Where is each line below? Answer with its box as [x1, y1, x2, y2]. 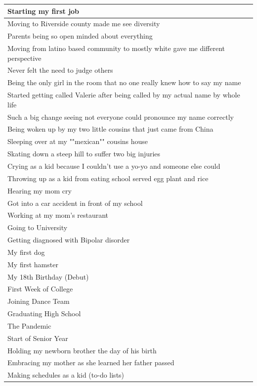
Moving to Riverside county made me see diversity [7, 18, 160, 29]
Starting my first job [7, 5, 80, 16]
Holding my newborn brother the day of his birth [7, 345, 157, 355]
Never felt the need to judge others [7, 65, 113, 75]
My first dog [7, 246, 45, 257]
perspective [7, 52, 42, 63]
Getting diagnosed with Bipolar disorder [7, 235, 130, 245]
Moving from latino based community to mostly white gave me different [7, 43, 225, 53]
